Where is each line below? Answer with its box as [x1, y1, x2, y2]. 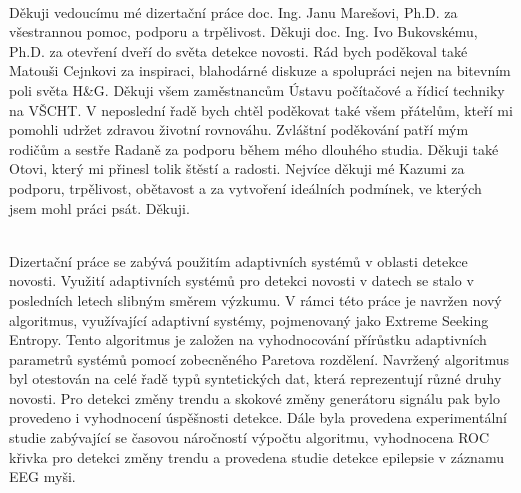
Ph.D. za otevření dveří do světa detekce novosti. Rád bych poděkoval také [9, 40, 468, 61]
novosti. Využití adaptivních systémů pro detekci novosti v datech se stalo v [9, 270, 474, 291]
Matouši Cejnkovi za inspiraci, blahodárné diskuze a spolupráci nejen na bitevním [9, 60, 511, 81]
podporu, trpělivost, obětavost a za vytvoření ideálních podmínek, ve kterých [9, 177, 482, 198]
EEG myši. [9, 466, 76, 487]
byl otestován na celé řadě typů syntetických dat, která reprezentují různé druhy [9, 368, 502, 389]
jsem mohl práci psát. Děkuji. [9, 197, 190, 218]
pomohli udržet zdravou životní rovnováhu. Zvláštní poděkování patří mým [9, 119, 469, 140]
